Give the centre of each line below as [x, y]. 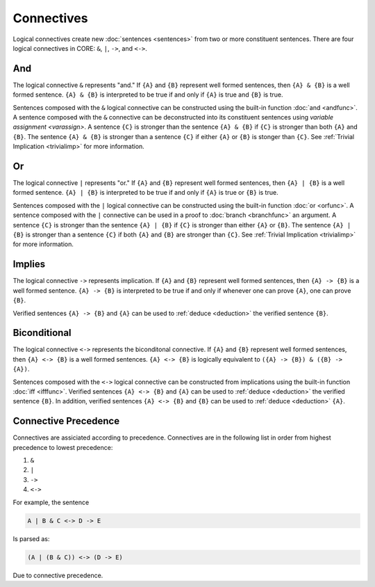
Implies [29, 264]
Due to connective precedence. [58, 575]
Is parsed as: [31, 538]
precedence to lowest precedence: [63, 447]
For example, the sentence [51, 502]
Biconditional [42, 333]
